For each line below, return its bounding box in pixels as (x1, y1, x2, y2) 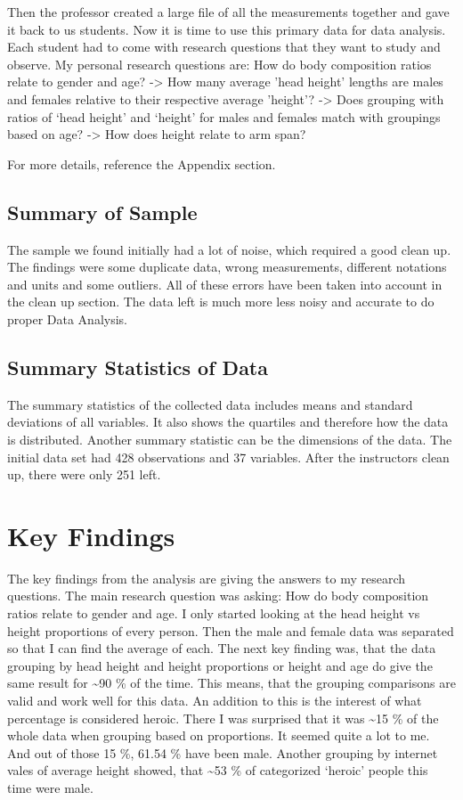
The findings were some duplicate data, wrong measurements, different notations (7, 257, 447, 276)
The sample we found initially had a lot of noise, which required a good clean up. (7, 240, 451, 258)
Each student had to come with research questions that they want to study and (7, 37, 441, 56)
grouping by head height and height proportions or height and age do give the (7, 656, 433, 674)
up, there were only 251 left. (7, 465, 161, 484)
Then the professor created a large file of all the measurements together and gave (7, 3, 450, 20)
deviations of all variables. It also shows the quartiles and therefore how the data (7, 412, 449, 431)
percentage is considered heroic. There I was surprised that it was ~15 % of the (7, 708, 439, 727)
